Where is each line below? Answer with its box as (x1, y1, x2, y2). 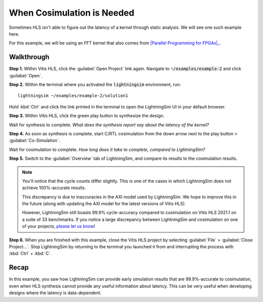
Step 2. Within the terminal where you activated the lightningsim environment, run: (9, 82, 181, 87)
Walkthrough (9, 53, 50, 61)
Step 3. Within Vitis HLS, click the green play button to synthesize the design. (9, 113, 165, 119)
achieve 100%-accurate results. (22, 185, 86, 191)
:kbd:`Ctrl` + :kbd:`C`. (9, 251, 52, 257)
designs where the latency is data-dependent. (9, 290, 102, 296)
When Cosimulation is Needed (9, 7, 134, 18)
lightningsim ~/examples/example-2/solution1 (18, 93, 129, 99)
